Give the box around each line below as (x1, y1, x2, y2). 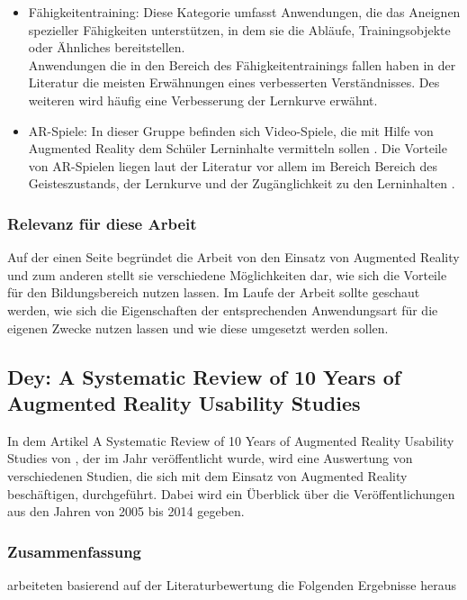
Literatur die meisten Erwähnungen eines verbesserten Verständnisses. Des (28, 73, 440, 92)
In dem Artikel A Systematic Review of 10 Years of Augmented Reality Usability (7, 431, 454, 450)
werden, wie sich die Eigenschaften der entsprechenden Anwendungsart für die (7, 300, 438, 319)
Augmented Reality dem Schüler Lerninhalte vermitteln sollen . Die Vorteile (28, 139, 447, 158)
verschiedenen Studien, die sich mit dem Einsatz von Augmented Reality (7, 466, 408, 485)
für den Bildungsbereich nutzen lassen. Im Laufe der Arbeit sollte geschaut (7, 283, 420, 302)
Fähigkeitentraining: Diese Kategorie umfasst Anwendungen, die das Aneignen (28, 3, 461, 21)
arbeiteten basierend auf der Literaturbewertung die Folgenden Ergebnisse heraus (7, 575, 457, 594)
